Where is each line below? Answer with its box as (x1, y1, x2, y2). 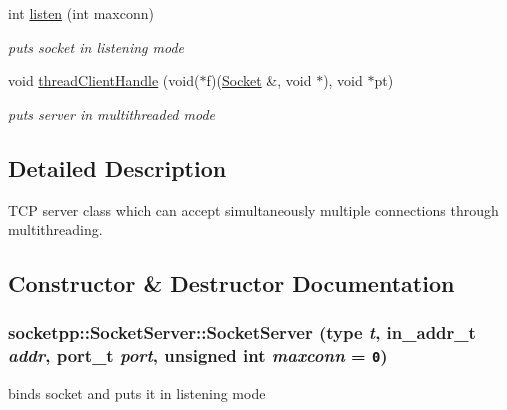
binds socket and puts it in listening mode (8, 383, 266, 404)
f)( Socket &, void (206, 70, 312, 91)
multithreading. (8, 219, 103, 240)
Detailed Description (8, 152, 227, 183)
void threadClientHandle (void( (8, 70, 200, 91)
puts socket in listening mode (8, 36, 185, 57)
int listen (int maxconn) (8, 3, 154, 23)
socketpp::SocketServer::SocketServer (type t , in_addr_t (8, 320, 476, 345)
